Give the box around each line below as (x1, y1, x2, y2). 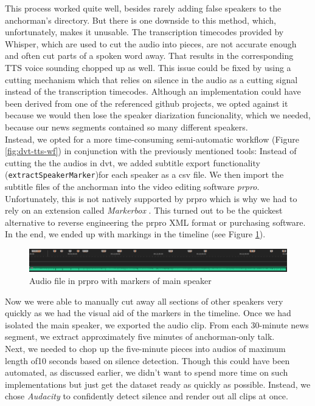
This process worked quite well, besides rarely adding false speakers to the (5, 2, 282, 14)
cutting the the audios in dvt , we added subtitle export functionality (5, 156, 260, 169)
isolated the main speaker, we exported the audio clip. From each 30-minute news (5, 318, 309, 331)
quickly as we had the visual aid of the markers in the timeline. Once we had (5, 306, 291, 319)
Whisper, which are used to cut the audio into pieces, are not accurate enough (5, 37, 297, 50)
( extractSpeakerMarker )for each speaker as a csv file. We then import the (5, 168, 284, 181)
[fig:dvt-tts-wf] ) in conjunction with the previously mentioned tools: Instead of (5, 144, 297, 157)
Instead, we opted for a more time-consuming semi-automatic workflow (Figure (5, 132, 299, 145)
